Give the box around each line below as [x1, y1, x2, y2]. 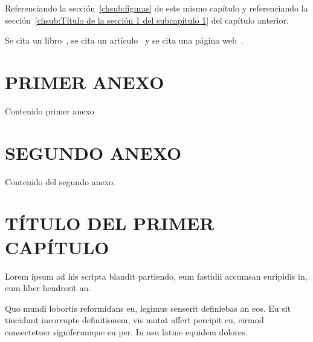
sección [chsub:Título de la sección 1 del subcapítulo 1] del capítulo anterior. [5, 13, 289, 26]
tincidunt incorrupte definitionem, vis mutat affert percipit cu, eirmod [5, 314, 264, 326]
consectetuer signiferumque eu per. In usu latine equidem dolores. [5, 325, 248, 338]
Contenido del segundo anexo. [5, 175, 115, 188]
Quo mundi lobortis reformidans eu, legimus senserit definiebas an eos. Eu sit [5, 301, 291, 314]
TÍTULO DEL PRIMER [5, 211, 215, 235]
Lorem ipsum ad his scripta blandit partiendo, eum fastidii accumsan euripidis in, [5, 269, 308, 282]
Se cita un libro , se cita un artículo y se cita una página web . [5, 34, 244, 47]
